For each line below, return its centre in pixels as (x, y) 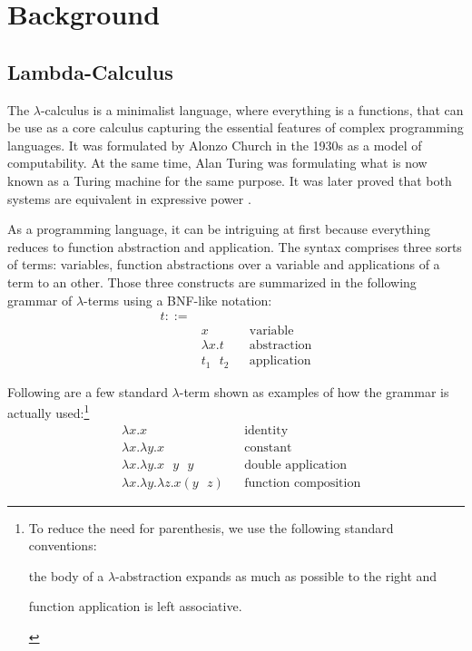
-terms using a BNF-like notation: (178, 300)
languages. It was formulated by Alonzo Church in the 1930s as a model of (215, 145)
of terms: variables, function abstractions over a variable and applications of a (224, 264)
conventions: (63, 545)
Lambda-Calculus (90, 71)
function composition (303, 483)
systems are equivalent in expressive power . (129, 198)
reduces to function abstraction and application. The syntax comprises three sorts (235, 246)
